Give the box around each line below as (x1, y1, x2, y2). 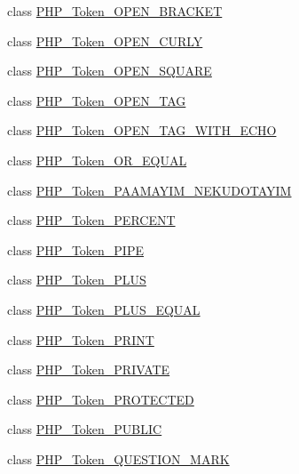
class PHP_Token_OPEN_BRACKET (7, 2, 223, 20)
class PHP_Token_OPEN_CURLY (7, 31, 203, 50)
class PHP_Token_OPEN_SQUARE (7, 61, 212, 80)
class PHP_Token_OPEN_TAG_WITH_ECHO (7, 121, 277, 140)
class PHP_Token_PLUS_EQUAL (7, 300, 201, 318)
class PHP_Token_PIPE (7, 240, 144, 259)
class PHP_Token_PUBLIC (7, 420, 162, 438)
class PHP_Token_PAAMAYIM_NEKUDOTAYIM (7, 181, 292, 199)
